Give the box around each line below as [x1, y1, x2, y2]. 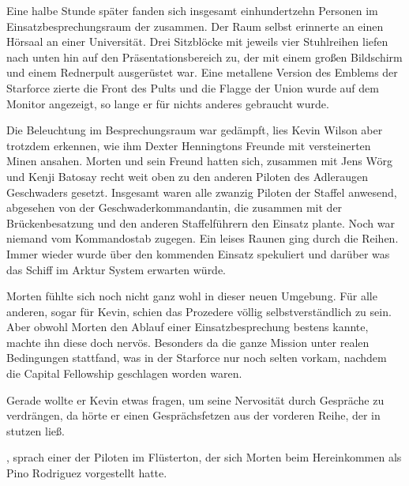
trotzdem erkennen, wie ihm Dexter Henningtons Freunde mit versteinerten [6, 137, 371, 153]
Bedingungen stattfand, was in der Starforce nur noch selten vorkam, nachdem [6, 349, 387, 366]
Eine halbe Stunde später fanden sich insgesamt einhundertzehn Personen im [6, 2, 378, 18]
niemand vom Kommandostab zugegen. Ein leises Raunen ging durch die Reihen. [6, 230, 399, 247]
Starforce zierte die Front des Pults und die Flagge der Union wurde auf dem [6, 79, 379, 96]
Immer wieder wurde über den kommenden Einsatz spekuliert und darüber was [6, 245, 390, 262]
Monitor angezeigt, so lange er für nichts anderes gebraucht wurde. [6, 95, 329, 111]
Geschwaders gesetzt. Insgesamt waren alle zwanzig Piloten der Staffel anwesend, [6, 183, 397, 200]
